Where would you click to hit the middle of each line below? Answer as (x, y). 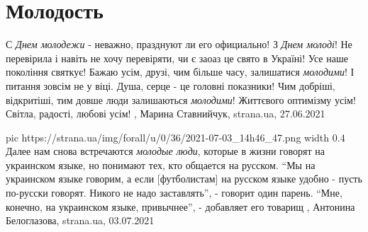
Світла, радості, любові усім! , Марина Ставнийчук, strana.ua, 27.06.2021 (166, 114)
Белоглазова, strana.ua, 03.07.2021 (80, 220)
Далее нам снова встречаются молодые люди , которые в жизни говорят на (165, 151)
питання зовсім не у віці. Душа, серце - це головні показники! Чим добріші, (171, 85)
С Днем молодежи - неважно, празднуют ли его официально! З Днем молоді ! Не (179, 44)
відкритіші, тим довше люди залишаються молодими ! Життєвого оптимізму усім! (181, 99)
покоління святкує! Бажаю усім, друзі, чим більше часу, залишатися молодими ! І (180, 72)
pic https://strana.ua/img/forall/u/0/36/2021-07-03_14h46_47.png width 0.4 (175, 137)
